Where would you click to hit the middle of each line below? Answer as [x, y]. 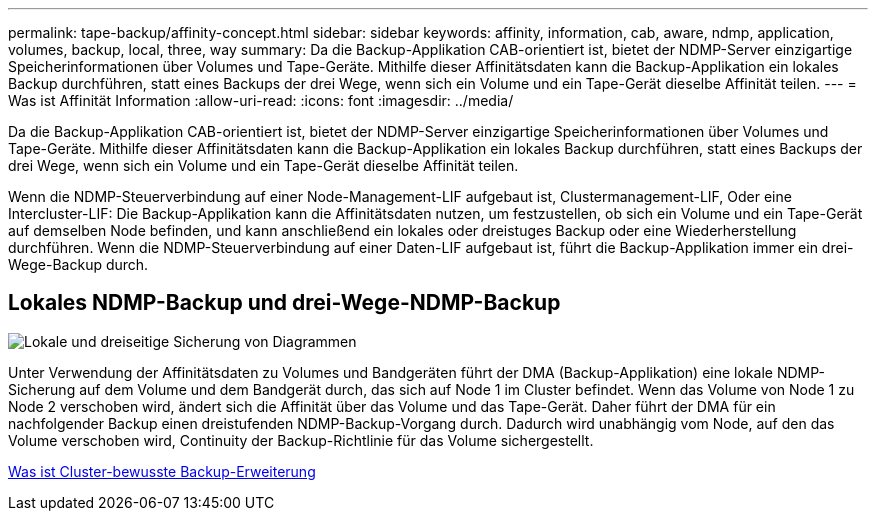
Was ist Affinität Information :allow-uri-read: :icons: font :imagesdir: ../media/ [261, 100]
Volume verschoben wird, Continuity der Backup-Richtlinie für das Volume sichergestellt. [301, 440]
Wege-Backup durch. [78, 264]
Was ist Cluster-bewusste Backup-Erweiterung [162, 471]
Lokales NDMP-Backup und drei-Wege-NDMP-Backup [284, 303]
